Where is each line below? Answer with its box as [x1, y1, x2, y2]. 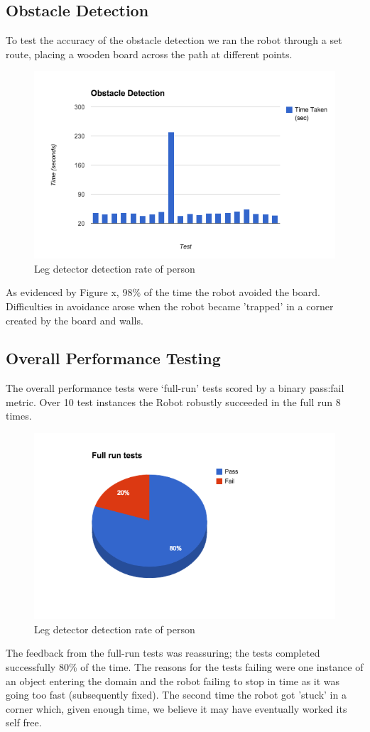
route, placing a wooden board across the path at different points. [6, 46, 293, 61]
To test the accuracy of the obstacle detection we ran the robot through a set [6, 33, 342, 48]
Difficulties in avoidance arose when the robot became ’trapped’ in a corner [6, 298, 334, 313]
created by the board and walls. [6, 312, 143, 327]
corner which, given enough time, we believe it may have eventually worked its [6, 701, 347, 716]
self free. [6, 715, 42, 730]
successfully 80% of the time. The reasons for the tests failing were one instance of [6, 660, 364, 674]
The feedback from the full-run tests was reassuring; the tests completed [6, 645, 320, 660]
